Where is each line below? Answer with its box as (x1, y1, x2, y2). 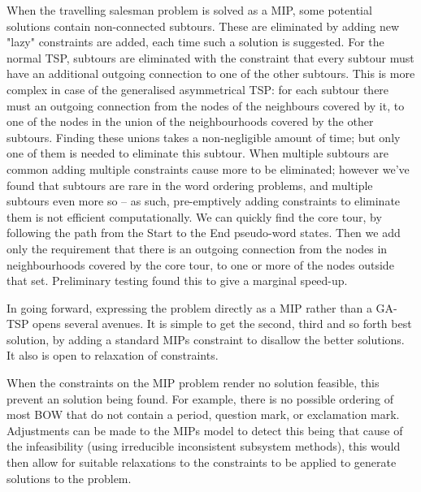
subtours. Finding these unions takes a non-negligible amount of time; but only (7, 128, 401, 145)
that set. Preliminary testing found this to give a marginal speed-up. (7, 272, 348, 289)
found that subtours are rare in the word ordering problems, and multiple (7, 176, 373, 193)
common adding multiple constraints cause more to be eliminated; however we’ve (7, 160, 410, 177)
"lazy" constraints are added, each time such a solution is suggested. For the (7, 33, 384, 50)
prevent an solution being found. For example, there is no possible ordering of (7, 390, 393, 407)
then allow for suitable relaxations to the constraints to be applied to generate (7, 454, 397, 471)
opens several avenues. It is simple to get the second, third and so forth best (33, 315, 412, 332)
